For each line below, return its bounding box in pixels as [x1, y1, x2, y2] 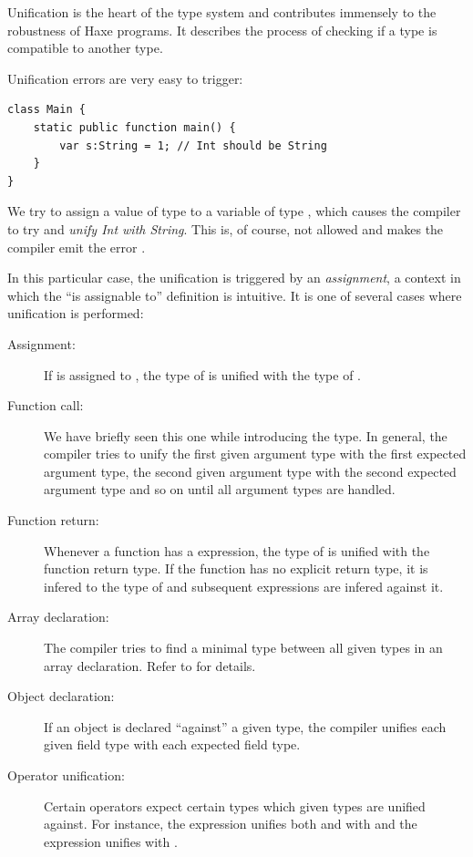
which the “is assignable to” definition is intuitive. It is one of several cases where [7, 285, 462, 305]
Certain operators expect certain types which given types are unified [44, 796, 426, 815]
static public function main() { [33, 120, 236, 134]
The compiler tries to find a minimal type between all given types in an [44, 638, 443, 657]
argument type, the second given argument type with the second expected [44, 461, 457, 480]
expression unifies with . [44, 831, 178, 851]
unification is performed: [7, 304, 144, 323]
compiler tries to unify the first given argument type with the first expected [44, 444, 467, 463]
